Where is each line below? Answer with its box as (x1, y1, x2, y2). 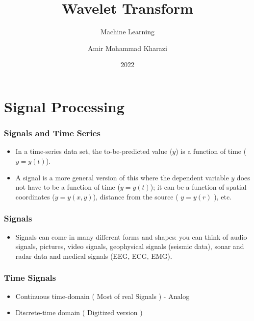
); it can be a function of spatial (150, 182, 247, 192)
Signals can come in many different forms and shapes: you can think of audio (15, 231, 247, 242)
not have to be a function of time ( (15, 182, 120, 192)
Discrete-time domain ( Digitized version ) (15, 307, 143, 318)
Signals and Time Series (4, 127, 101, 139)
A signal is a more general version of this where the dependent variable (15, 172, 229, 182)
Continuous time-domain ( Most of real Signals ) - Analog (15, 291, 190, 301)
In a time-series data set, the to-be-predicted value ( (15, 146, 173, 156)
